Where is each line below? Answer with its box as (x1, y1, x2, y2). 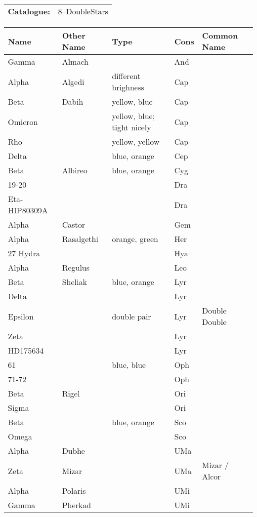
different (112, 70, 141, 81)
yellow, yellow (112, 136, 160, 147)
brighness (112, 81, 144, 93)
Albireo (62, 164, 87, 176)
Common (202, 30, 238, 41)
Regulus (62, 262, 90, 273)
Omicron (8, 116, 38, 127)
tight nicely (112, 121, 151, 133)
